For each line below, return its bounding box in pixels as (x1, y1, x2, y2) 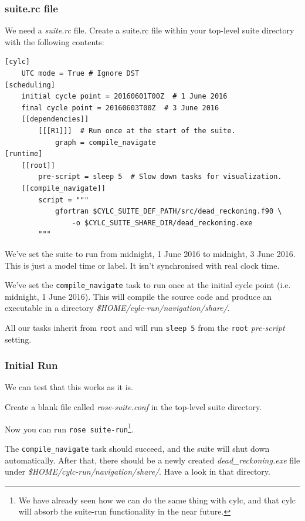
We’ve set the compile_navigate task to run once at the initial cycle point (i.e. (5, 279, 291, 291)
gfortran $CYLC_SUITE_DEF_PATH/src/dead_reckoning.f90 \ (55, 207, 282, 216)
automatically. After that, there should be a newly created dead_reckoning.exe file (5, 454, 300, 466)
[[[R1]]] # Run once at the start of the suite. (38, 126, 236, 135)
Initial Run (5, 358, 58, 373)
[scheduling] (5, 80, 55, 89)
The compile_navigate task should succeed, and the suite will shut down (5, 442, 270, 454)
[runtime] (5, 150, 43, 158)
